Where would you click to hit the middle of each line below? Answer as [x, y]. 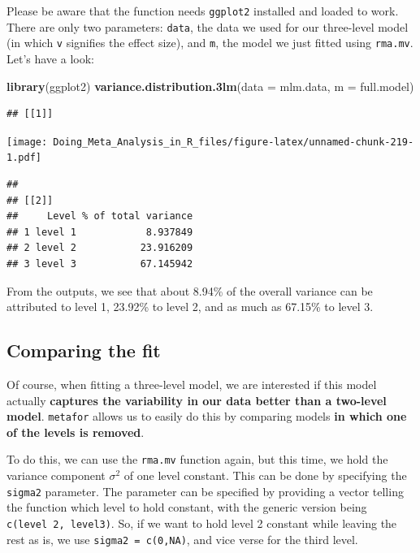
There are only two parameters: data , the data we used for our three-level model [208, 26]
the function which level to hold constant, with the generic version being [187, 507]
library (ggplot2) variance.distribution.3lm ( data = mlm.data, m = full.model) [210, 86]
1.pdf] [24, 158]
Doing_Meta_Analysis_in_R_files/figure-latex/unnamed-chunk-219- [234, 142]
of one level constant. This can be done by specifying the [265, 475]
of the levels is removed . [76, 432]
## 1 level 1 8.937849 [100, 232]
